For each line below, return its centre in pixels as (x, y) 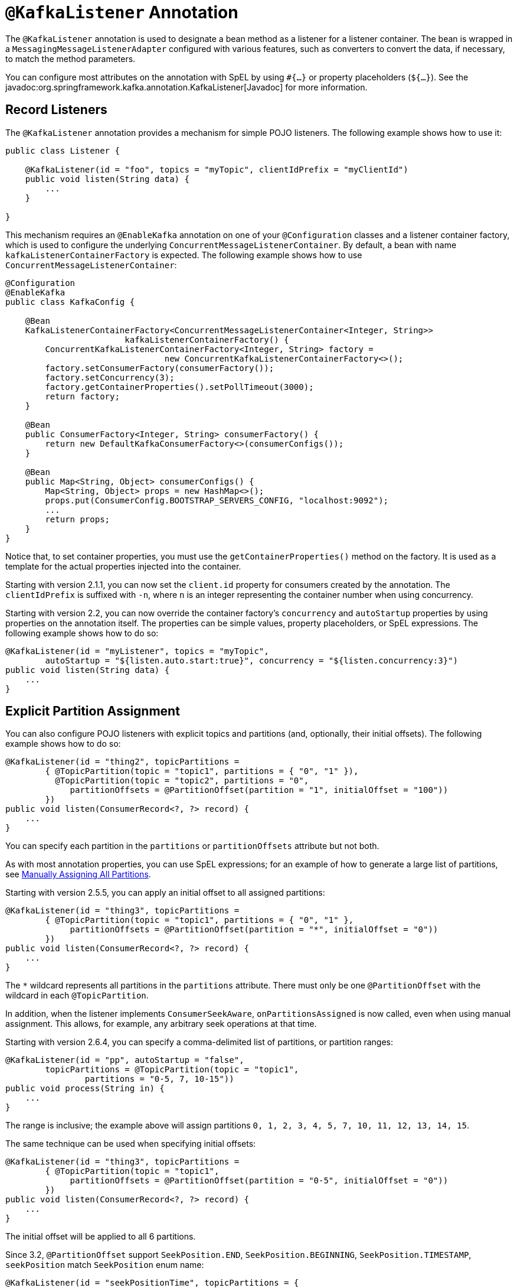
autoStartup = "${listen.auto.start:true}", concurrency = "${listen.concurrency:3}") (252, 660)
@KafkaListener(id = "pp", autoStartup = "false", (125, 1060)
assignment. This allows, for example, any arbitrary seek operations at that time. (161, 1024)
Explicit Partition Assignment (93, 711)
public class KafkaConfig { (70, 302)
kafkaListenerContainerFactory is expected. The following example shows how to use (184, 255)
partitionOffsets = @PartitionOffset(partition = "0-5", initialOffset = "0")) (259, 1181)
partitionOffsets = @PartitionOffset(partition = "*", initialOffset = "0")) (254, 930)
